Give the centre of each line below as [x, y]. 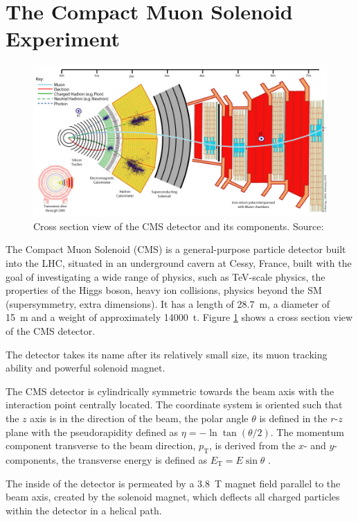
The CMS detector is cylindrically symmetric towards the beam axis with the [170, 391]
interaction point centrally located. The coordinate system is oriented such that [174, 404]
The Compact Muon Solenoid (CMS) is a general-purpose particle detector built [176, 249]
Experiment [63, 38]
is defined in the [293, 418]
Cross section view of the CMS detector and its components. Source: [179, 226]
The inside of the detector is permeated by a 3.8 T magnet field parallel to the [173, 483]
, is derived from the [252, 445]
